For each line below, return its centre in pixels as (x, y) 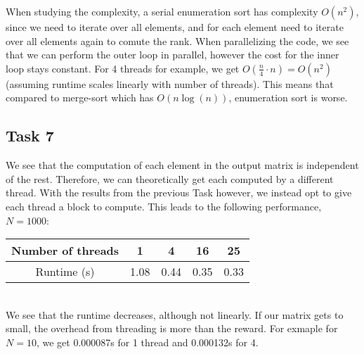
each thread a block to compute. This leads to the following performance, (164, 206)
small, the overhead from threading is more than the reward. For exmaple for (172, 328)
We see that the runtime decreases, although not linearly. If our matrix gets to (175, 314)
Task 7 (30, 135)
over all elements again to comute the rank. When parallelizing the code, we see (177, 40)
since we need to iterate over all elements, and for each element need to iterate (175, 27)
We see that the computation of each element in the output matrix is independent (182, 165)
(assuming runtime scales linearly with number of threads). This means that (170, 83)
